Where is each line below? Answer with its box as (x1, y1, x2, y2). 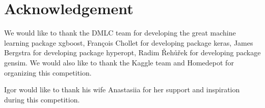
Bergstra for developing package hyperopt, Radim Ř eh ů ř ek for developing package (4, 47, 261, 58)
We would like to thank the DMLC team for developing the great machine (4, 27, 236, 38)
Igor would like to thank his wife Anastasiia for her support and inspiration (4, 84, 240, 95)
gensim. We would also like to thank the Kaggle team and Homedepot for (4, 57, 234, 67)
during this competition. (4, 94, 80, 104)
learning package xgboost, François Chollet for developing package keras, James (4, 37, 253, 48)
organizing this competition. (4, 67, 92, 78)
